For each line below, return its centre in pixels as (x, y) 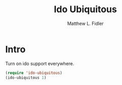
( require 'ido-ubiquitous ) (34, 73)
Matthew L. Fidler (85, 23)
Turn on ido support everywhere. (40, 63)
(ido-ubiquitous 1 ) (26, 77)
